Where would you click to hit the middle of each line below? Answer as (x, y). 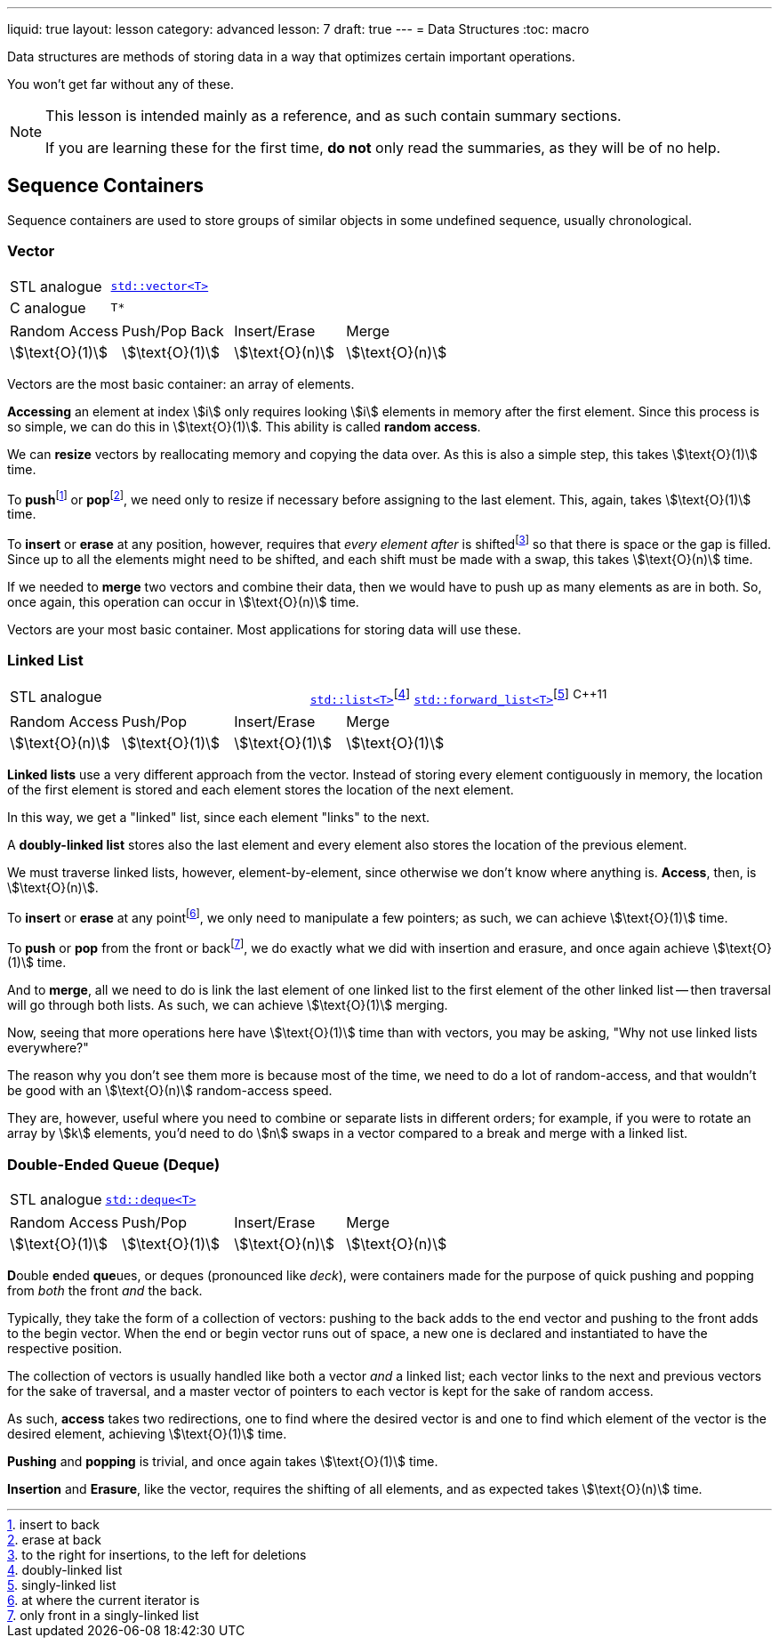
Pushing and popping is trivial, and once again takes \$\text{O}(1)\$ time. (223, 1462)
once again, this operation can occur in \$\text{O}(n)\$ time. (183, 601)
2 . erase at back (54, 1540)
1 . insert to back (53, 1525)
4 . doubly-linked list (65, 1570)
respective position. (65, 1349)
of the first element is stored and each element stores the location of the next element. (261, 789)
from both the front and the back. (105, 1291)
